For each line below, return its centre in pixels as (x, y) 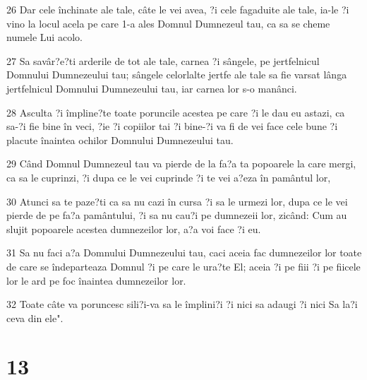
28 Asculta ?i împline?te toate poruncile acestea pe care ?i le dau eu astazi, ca (176, 112)
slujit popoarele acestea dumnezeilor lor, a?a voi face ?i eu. (134, 228)
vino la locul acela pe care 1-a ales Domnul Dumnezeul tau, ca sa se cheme (168, 23)
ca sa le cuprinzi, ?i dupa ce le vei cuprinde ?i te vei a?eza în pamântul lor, (169, 177)
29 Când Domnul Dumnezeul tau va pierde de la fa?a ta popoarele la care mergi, (181, 164)
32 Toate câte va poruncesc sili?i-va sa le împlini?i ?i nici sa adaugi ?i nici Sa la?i (182, 304)
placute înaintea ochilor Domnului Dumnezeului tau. (120, 139)
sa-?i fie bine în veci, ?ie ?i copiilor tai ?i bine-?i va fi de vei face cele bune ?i (172, 126)
